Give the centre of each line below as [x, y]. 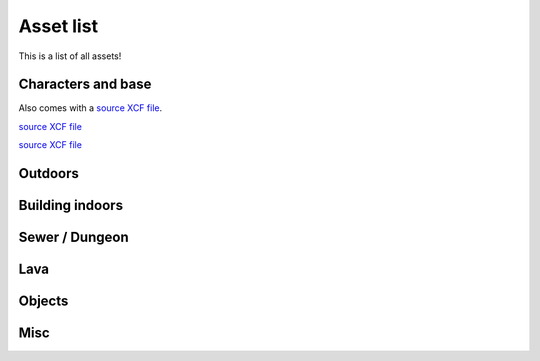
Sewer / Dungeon [73, 237]
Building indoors [71, 205]
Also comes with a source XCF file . [90, 108]
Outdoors [49, 173]
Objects [43, 301]
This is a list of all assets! [70, 56]
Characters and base [85, 84]
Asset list [58, 26]
